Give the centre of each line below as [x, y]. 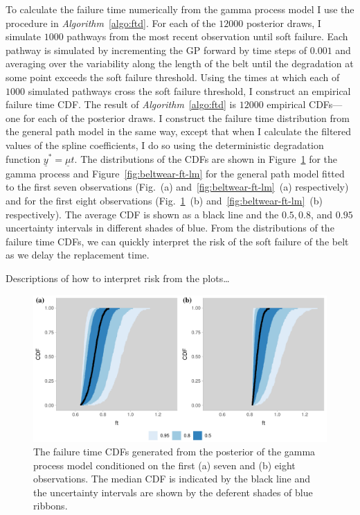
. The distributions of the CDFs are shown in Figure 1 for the [206, 158]
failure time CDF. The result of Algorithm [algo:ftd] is [121, 104]
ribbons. [51, 506]
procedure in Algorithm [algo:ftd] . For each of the [111, 23]
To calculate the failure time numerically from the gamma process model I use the [180, 9]
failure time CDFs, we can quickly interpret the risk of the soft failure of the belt [177, 241]
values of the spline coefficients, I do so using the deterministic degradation [165, 145]
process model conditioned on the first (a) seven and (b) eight [164, 465]
